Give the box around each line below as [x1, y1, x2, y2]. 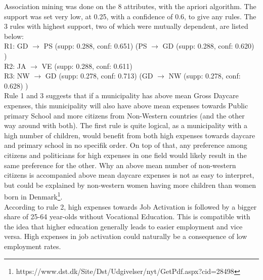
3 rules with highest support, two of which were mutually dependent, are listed [4, 21, 248, 31]
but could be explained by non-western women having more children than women [4, 179, 256, 190]
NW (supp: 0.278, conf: [168, 70, 241, 81]
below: [4, 30, 24, 41]
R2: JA [4, 60, 26, 71]
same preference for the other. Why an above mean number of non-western [4, 159, 236, 170]
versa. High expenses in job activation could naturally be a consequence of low [4, 231, 247, 242]
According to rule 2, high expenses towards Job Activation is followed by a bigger [4, 201, 257, 212]
